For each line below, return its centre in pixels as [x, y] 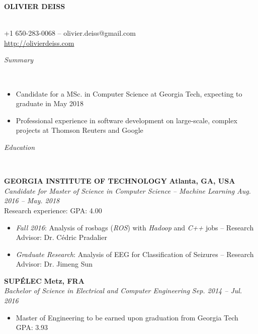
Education [20, 147]
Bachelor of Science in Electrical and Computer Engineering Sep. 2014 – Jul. [123, 290]
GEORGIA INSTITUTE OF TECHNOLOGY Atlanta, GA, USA [120, 181]
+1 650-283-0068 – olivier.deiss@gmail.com [70, 33]
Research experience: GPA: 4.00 [53, 210]
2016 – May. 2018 [32, 200]
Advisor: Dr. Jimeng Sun [54, 264]
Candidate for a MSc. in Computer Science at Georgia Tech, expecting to [129, 93]
